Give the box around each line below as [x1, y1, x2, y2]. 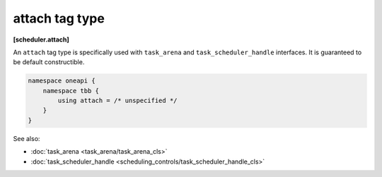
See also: [13, 134, 40, 142]
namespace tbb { [42, 87, 99, 94]
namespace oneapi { [28, 77, 95, 85]
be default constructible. [13, 58, 85, 66]
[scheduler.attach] [13, 35, 70, 44]
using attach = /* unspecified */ [57, 97, 178, 105]
